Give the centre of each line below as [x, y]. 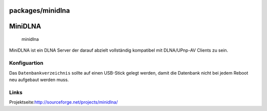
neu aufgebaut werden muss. [39, 80]
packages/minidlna [40, 11]
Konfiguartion [26, 63]
